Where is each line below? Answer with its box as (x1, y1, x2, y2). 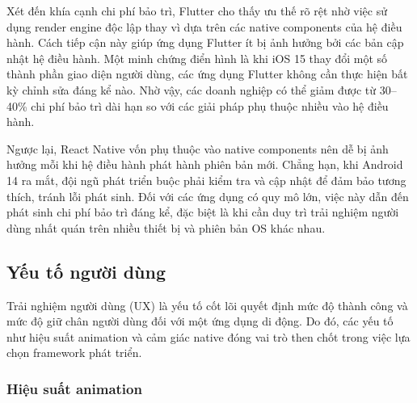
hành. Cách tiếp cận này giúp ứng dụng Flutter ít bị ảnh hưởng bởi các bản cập (6, 34, 404, 51)
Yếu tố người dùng (6, 258, 166, 283)
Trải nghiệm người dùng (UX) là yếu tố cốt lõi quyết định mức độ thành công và (6, 296, 408, 313)
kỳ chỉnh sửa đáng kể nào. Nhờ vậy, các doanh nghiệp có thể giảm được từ (6, 81, 377, 98)
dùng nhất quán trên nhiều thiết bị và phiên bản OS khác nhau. (6, 219, 326, 236)
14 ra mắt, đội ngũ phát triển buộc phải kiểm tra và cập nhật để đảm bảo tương (6, 171, 406, 188)
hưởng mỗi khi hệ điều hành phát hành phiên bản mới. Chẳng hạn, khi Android (6, 156, 403, 173)
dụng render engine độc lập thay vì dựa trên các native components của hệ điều (6, 18, 402, 35)
